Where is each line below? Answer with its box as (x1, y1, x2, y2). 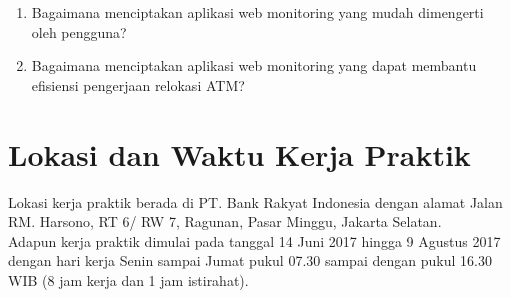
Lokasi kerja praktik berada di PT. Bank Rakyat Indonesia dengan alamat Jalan (8, 191, 503, 212)
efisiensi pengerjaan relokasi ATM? (31, 74, 245, 95)
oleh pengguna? (31, 21, 127, 42)
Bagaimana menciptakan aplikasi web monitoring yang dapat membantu (31, 55, 477, 76)
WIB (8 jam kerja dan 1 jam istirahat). (8, 269, 249, 290)
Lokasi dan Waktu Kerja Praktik (8, 133, 471, 174)
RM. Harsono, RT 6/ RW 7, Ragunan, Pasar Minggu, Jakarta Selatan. (8, 211, 442, 232)
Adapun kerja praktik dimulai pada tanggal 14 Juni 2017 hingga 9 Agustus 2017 (8, 230, 501, 251)
